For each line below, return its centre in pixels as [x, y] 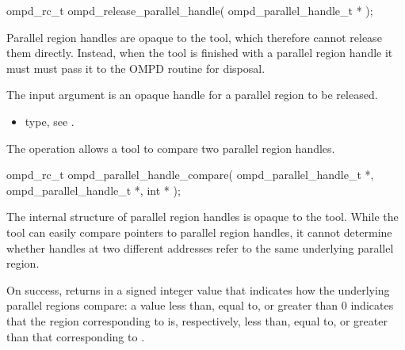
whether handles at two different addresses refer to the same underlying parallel [200, 247]
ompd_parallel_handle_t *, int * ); [94, 190]
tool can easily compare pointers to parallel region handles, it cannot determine [199, 232]
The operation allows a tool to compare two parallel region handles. [171, 148]
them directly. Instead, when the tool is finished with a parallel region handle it [200, 53]
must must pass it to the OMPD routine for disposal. [136, 68]
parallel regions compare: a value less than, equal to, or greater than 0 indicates [200, 305]
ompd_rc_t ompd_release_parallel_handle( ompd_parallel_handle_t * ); [190, 10]
